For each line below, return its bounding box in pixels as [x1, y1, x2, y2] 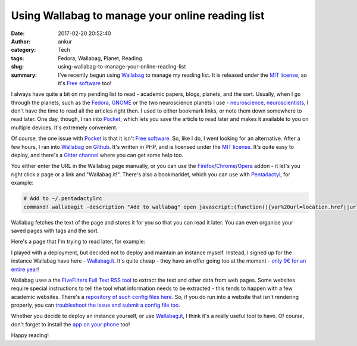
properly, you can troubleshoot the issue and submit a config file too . [11, 301, 181, 309]
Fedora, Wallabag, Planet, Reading [58, 54, 142, 62]
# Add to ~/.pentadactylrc [23, 195, 102, 202]
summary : [11, 71, 37, 79]
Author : [11, 38, 31, 45]
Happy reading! [11, 332, 49, 339]
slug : [11, 63, 24, 70]
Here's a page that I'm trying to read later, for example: [11, 238, 146, 245]
